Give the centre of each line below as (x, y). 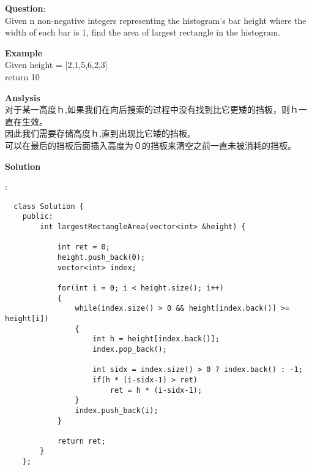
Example (24, 52)
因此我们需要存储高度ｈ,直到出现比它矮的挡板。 (100, 133)
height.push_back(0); (101, 257)
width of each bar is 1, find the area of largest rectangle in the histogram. (143, 32)
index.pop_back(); (130, 349)
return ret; (81, 441)
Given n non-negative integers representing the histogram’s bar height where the (156, 20)
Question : (25, 8)
